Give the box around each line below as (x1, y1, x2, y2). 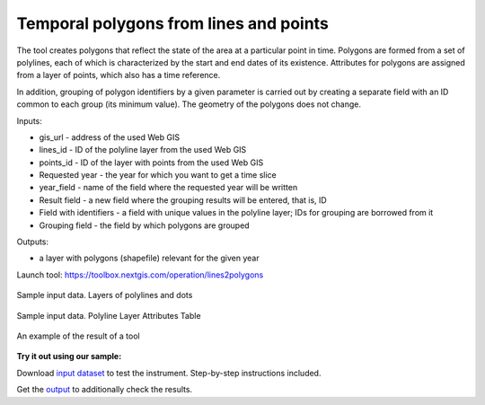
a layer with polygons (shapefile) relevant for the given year (39, 252, 260, 264)
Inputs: (16, 115, 42, 126)
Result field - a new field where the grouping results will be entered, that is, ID (39, 194, 327, 206)
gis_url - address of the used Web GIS (39, 131, 180, 143)
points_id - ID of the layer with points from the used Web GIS (39, 157, 264, 168)
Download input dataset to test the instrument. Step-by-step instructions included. (16, 367, 322, 378)
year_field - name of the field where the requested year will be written (39, 182, 298, 193)
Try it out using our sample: (16, 351, 122, 362)
